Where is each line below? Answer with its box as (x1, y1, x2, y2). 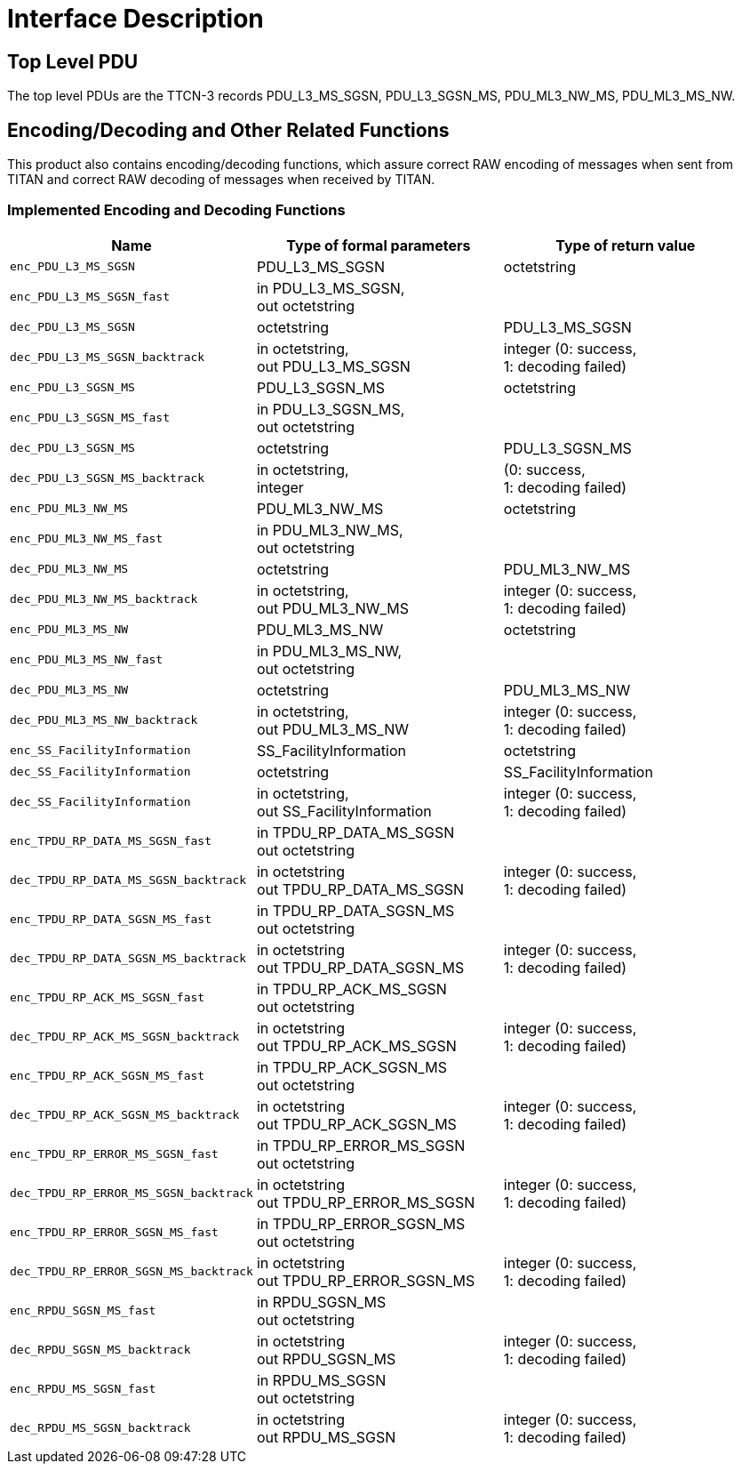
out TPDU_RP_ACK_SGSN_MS (256, 1114, 457, 1133)
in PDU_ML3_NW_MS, (256, 520, 403, 539)
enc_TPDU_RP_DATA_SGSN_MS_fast (10, 912, 211, 927)
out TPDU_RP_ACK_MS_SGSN (256, 1036, 457, 1055)
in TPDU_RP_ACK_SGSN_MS (256, 1057, 447, 1076)
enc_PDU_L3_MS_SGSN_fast (10, 290, 171, 304)
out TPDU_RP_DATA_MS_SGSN (256, 880, 465, 898)
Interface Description (7, 4, 264, 34)
